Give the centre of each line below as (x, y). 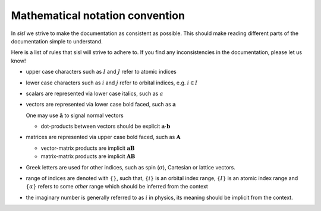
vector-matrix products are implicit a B (88, 148)
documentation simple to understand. (57, 41)
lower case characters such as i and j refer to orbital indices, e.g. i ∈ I (112, 83)
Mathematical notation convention (98, 15)
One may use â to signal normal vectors (75, 115)
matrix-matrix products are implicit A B (88, 156)
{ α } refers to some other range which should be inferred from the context (117, 187)
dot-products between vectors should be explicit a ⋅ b (106, 126)
